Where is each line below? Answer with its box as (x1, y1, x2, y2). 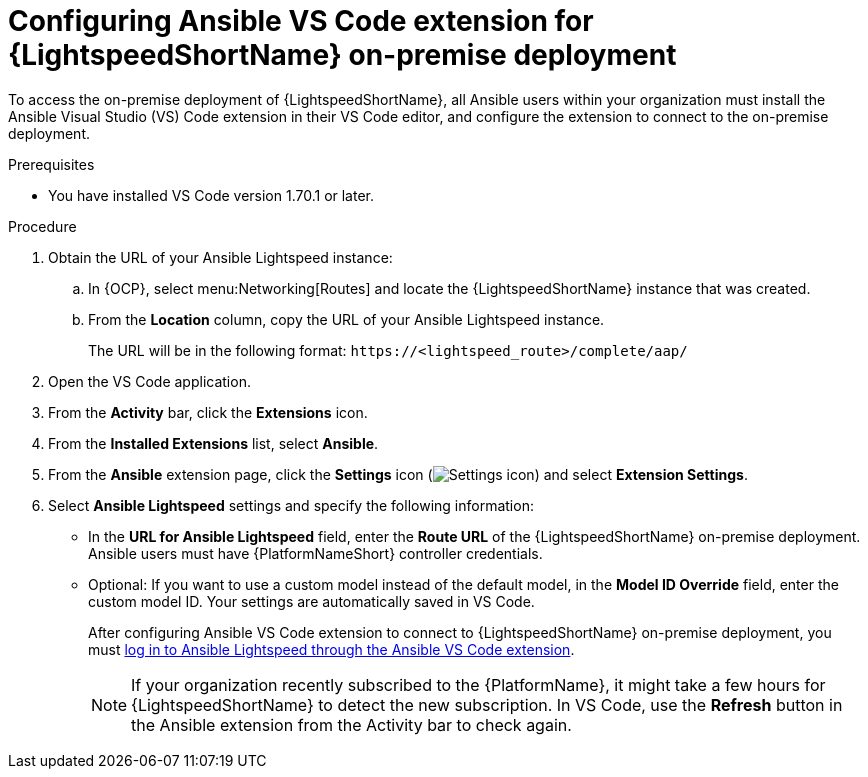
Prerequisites (8, 155, 95, 173)
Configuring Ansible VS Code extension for (8, 4, 594, 38)
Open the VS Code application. (48, 372, 251, 390)
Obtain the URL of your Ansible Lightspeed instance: (48, 248, 393, 266)
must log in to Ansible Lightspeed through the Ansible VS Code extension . (88, 640, 575, 658)
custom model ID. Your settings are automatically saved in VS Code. (88, 592, 535, 610)
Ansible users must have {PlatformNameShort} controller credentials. (88, 544, 543, 562)
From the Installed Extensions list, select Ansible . (48, 434, 379, 452)
